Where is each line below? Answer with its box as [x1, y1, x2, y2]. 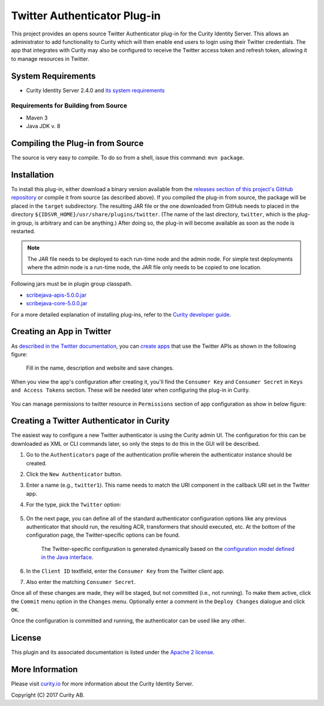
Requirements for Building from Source [11, 102, 127, 110]
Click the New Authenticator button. [26, 470, 122, 478]
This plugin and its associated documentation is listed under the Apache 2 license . [11, 649, 215, 656]
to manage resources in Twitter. [11, 55, 89, 62]
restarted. [11, 227, 35, 234]
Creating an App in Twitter [11, 326, 112, 336]
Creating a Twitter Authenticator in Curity [11, 416, 170, 426]
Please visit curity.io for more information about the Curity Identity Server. [11, 680, 194, 687]
